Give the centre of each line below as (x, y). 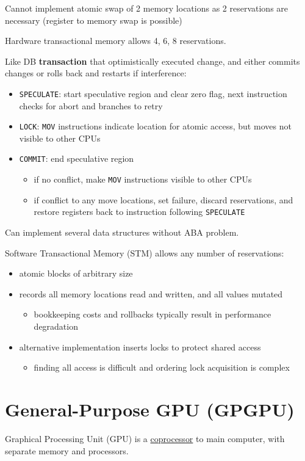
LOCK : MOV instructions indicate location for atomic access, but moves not (155, 126)
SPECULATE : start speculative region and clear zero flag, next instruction (153, 93)
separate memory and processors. (67, 450)
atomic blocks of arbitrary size (76, 273)
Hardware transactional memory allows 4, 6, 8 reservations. (116, 41)
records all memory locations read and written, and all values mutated (151, 293)
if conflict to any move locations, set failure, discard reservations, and (163, 199)
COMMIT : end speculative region (77, 158)
